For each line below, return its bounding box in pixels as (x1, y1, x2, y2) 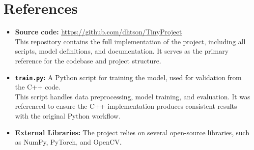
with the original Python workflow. (15, 110, 120, 120)
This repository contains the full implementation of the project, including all (15, 36, 246, 46)
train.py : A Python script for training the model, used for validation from (15, 72, 242, 82)
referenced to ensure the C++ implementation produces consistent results (15, 101, 237, 111)
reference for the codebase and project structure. (15, 55, 161, 65)
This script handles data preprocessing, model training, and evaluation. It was (15, 91, 251, 101)
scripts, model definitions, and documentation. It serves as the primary (15, 46, 229, 56)
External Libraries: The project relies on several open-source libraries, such (15, 127, 250, 137)
